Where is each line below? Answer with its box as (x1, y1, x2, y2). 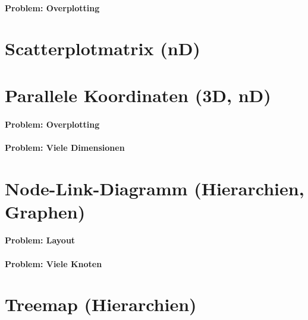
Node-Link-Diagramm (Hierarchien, (5, 176, 304, 200)
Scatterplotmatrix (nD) (5, 36, 200, 61)
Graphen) (5, 199, 86, 223)
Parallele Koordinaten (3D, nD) (5, 83, 271, 107)
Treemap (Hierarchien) (5, 292, 197, 316)
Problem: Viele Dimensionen (5, 141, 125, 153)
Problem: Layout (5, 234, 76, 246)
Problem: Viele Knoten (5, 257, 102, 270)
